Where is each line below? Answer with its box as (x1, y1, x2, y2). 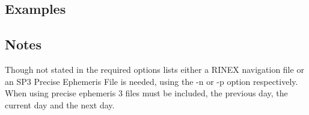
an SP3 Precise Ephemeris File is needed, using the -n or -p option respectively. (5, 75, 298, 87)
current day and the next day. (5, 98, 115, 111)
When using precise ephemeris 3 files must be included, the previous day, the (5, 87, 288, 99)
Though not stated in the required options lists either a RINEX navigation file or (5, 63, 304, 75)
